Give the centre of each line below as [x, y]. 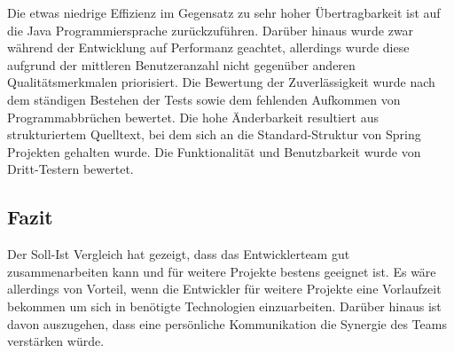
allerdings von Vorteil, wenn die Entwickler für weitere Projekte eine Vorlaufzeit [224, 289]
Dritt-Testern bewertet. [70, 169]
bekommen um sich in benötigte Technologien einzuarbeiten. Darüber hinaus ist [224, 306]
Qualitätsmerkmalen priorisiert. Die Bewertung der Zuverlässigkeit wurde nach [221, 82]
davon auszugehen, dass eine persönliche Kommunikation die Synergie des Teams [227, 323]
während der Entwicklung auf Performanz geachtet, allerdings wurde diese [208, 47]
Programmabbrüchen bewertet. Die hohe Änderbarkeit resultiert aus [193, 117]
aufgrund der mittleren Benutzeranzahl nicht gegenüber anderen [181, 64]
